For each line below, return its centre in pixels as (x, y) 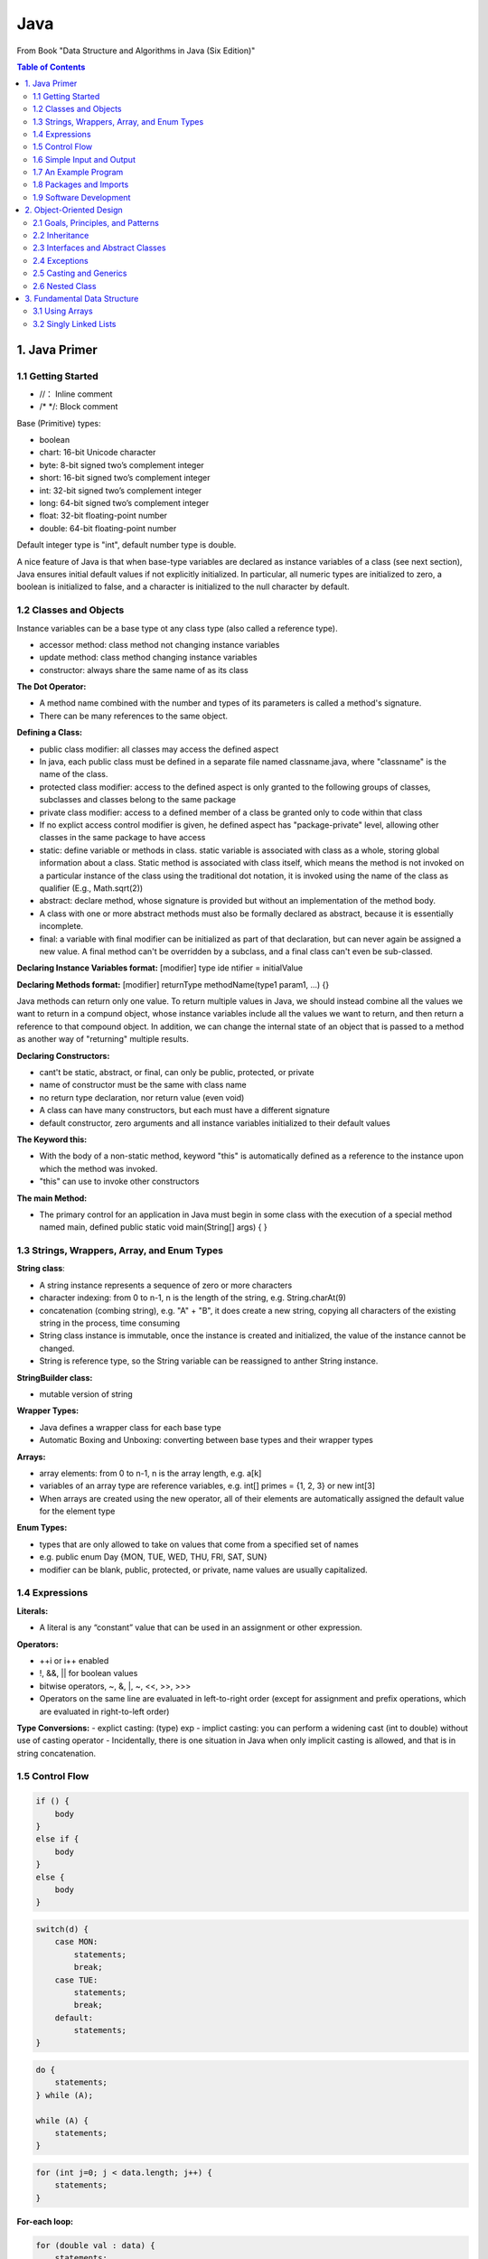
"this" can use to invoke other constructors (119, 1181)
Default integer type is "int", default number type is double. (127, 545)
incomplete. (61, 926)
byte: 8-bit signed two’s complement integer (122, 464)
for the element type (77, 1511)
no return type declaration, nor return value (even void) (142, 1097)
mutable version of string (86, 1394)
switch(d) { (62, 1929)
